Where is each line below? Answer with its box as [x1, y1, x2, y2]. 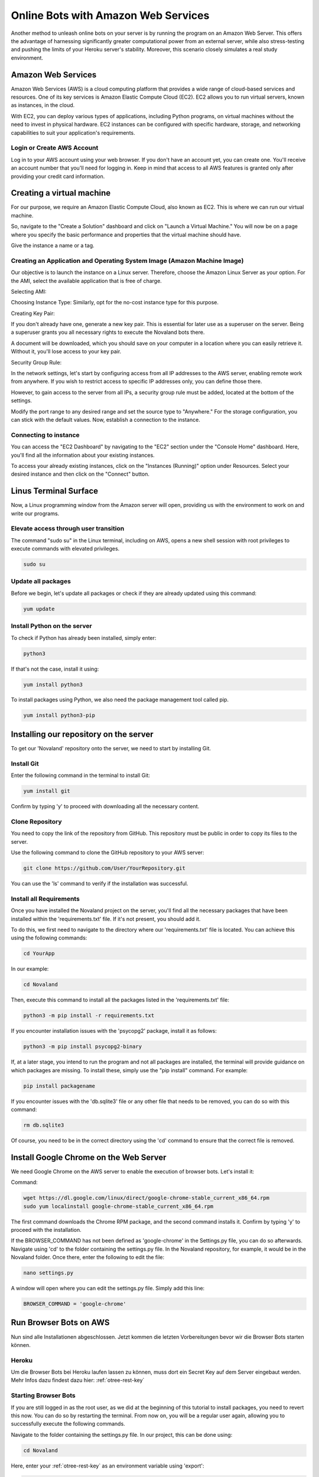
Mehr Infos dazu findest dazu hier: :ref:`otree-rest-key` [11, 1377, 145, 1384]
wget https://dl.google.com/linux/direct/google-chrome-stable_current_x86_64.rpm [23, 1195, 270, 1202]
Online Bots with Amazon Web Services [11, 9, 210, 22]
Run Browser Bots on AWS [11, 1317, 110, 1328]
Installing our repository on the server [11, 729, 154, 739]
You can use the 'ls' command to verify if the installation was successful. [11, 880, 188, 887]
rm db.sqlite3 [23, 1121, 64, 1128]
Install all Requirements [11, 894, 80, 903]
